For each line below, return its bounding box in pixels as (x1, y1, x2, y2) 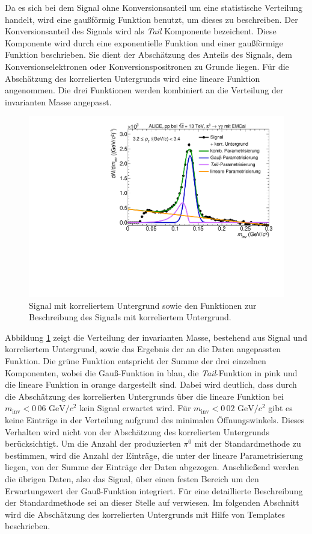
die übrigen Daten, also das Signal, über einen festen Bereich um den (5, 472, 259, 485)
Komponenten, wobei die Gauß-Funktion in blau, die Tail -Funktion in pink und (5, 366, 298, 379)
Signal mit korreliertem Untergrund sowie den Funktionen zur (29, 299, 257, 311)
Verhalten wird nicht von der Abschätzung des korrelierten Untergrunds (5, 425, 270, 438)
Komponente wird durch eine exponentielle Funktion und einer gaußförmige (5, 36, 283, 49)
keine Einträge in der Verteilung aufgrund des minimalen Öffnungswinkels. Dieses (5, 413, 305, 426)
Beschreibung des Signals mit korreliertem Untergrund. (29, 311, 231, 323)
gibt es (268, 402, 293, 414)
